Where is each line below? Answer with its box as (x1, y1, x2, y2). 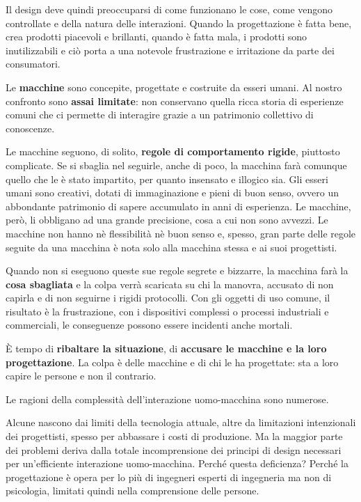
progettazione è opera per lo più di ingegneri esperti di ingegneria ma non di (6, 469, 332, 484)
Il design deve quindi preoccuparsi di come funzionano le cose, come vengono (6, 2, 333, 16)
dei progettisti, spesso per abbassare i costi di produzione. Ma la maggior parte (6, 429, 343, 444)
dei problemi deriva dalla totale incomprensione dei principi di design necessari (6, 442, 342, 457)
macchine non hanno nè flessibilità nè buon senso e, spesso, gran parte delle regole (6, 226, 356, 240)
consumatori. (6, 56, 61, 71)
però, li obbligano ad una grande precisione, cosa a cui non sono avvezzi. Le (6, 212, 328, 227)
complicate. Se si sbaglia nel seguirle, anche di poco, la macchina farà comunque (6, 157, 347, 172)
